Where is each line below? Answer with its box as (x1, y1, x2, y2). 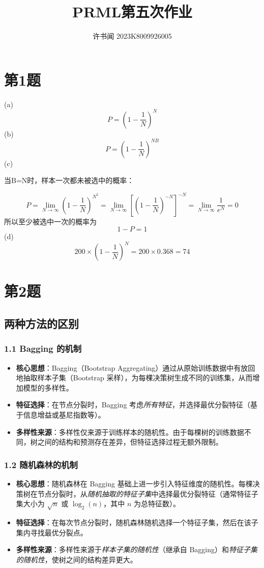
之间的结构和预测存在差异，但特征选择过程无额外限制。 (37, 436, 223, 447)
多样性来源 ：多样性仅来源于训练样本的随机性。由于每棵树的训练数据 (16, 426, 244, 437)
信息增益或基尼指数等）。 (23, 409, 105, 420)
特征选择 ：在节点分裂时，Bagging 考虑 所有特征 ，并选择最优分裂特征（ (16, 399, 251, 410)
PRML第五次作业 (72, 1, 193, 22)
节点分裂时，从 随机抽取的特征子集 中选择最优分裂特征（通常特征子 (37, 488, 258, 499)
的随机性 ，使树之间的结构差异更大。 (16, 554, 137, 564)
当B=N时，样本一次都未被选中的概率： (4, 175, 134, 186)
